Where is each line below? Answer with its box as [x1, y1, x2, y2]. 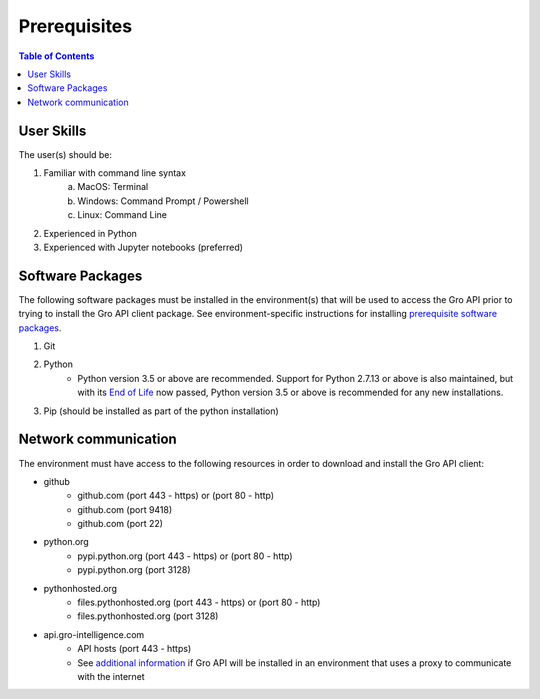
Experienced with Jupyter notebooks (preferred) [43, 241, 244, 253]
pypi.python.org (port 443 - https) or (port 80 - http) [77, 550, 294, 562]
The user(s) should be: [18, 148, 113, 160]
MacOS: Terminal [77, 181, 149, 193]
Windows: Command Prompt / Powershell [77, 195, 249, 207]
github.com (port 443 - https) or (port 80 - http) [77, 490, 275, 502]
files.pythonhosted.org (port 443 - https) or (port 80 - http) [77, 596, 321, 609]
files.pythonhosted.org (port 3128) [77, 610, 219, 622]
